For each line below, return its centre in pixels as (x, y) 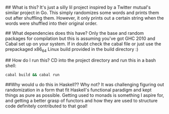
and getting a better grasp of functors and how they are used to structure (81, 100)
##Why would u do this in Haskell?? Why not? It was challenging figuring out (85, 84)
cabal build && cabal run (32, 75)
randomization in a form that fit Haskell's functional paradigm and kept (78, 90)
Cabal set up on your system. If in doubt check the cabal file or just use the (83, 44)
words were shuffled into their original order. (51, 23)
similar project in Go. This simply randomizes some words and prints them (82, 13)
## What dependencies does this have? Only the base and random (75, 33)
